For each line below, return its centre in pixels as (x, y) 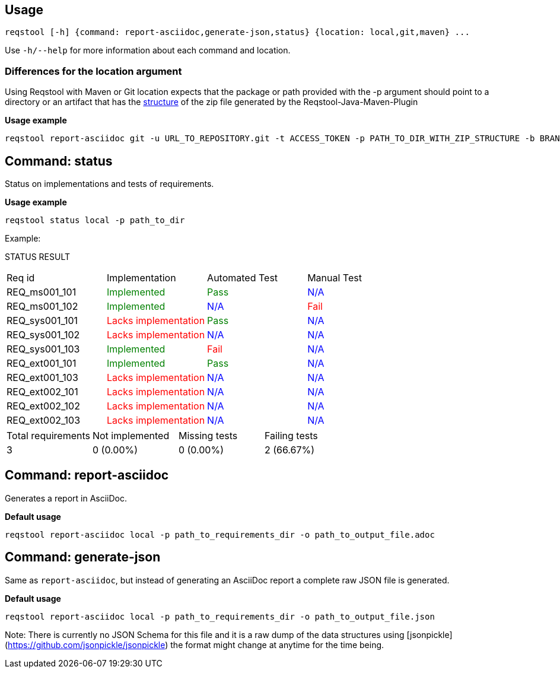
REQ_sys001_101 (42, 321)
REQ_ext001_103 (42, 378)
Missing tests (208, 436)
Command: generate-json (83, 557)
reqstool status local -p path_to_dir (95, 220)
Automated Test (243, 278)
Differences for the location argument (93, 71)
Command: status (59, 161)
